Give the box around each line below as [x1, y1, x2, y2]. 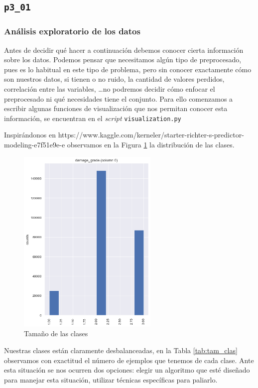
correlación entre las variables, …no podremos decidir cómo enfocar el [4, 83, 215, 94]
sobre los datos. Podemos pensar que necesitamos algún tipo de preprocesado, [4, 54, 242, 65]
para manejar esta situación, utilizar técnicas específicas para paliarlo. [4, 374, 218, 385]
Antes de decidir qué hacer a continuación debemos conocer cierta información [4, 44, 244, 55]
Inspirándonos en [4, 129, 56, 140]
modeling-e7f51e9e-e [4, 139, 65, 149]
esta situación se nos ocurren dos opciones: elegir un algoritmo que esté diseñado [4, 365, 250, 375]
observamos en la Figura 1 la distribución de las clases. [67, 139, 235, 149]
